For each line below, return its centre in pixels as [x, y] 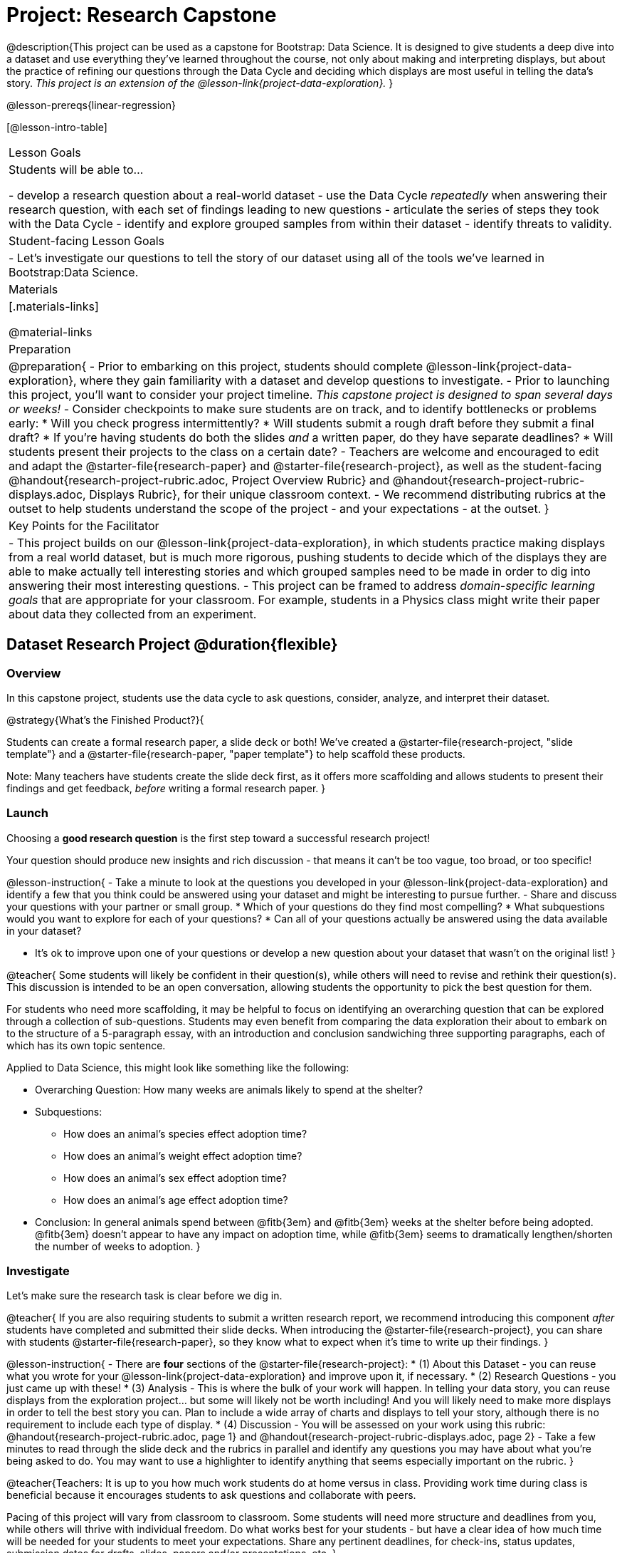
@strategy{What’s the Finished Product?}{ [105, 720]
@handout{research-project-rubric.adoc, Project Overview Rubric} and [199, 480]
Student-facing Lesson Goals [87, 240]
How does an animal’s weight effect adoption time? [183, 1155]
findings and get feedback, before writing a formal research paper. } [166, 788]
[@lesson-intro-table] [57, 127]
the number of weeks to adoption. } [118, 1246]
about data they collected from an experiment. [133, 614]
